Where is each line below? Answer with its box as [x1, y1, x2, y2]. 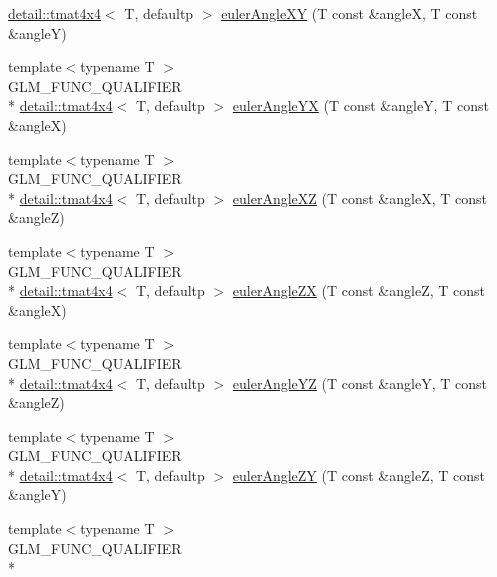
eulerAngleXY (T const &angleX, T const [221, 3, 478, 23]
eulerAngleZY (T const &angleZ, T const [232, 464, 485, 485]
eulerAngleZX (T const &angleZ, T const [232, 280, 485, 301]
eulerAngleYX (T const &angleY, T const [232, 95, 489, 116]
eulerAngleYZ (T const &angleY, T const [232, 372, 487, 393]
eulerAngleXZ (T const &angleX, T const [232, 187, 487, 208]
